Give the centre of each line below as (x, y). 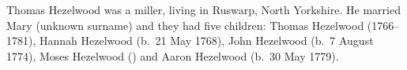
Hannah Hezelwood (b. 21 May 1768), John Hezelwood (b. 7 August (206, 41)
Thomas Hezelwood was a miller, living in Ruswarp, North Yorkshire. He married (203, 9)
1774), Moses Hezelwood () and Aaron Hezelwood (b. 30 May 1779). (173, 55)
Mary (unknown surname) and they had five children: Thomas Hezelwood (185, 25)
